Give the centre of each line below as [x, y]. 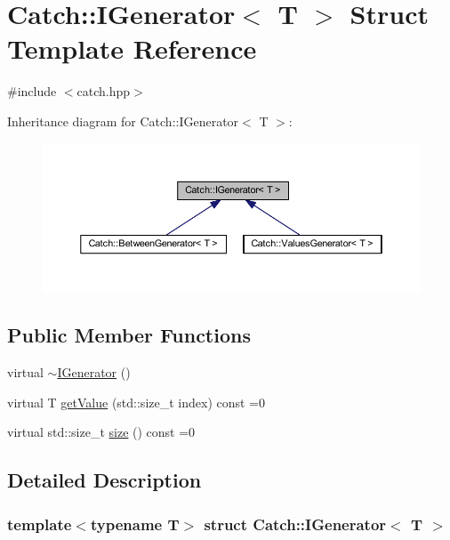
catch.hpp [104, 91]
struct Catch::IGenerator [295, 524]
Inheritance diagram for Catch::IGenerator [123, 121]
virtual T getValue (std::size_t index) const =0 [137, 402]
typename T [135, 524]
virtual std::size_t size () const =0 [101, 432]
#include [32, 91]
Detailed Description [104, 480]
